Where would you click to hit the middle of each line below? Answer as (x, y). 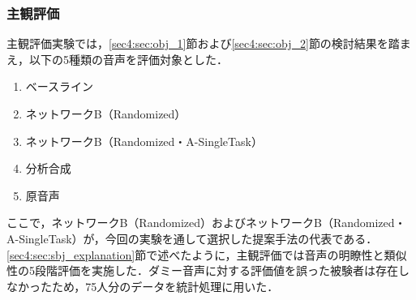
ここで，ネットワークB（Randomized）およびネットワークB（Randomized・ (206, 223)
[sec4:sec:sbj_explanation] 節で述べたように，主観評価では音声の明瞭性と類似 (207, 254)
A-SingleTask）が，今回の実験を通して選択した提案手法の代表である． (192, 238)
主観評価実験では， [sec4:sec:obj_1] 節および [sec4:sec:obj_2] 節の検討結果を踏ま (209, 43)
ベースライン (60, 86)
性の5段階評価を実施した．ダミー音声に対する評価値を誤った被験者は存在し (208, 270)
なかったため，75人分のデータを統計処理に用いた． (143, 286)
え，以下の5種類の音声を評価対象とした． (117, 59)
